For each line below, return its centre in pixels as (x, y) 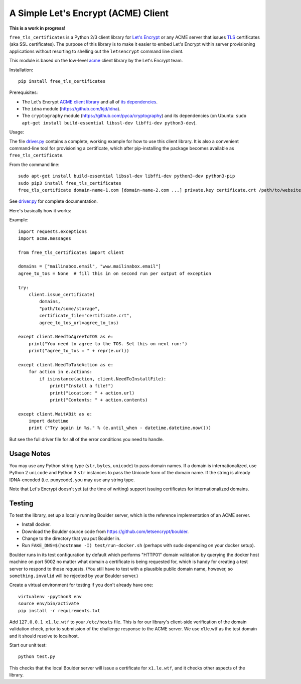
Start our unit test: (28, 645)
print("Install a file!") (82, 386)
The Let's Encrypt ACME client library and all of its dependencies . (90, 102)
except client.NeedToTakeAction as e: (66, 365)
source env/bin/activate (49, 604)
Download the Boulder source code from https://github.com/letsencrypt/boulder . (105, 531)
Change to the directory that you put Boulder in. (71, 538)
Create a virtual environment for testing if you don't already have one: (81, 585)
